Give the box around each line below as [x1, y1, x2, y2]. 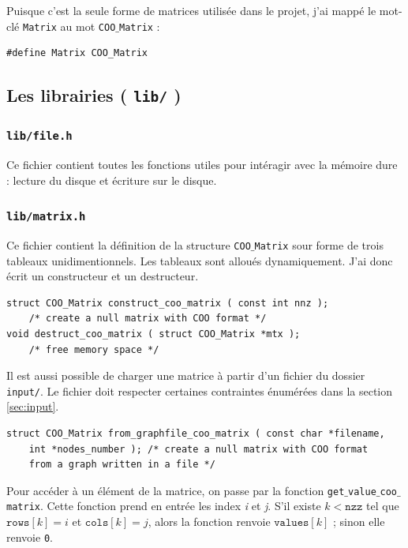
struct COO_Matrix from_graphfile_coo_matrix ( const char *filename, [6, 428, 385, 440]
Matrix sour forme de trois [254, 236, 384, 253]
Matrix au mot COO [23, 17, 116, 34]
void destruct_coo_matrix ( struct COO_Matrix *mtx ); [6, 328, 301, 340]
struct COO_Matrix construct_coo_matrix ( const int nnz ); [6, 297, 329, 309]
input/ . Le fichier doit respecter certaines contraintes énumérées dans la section [6, 382, 393, 399]
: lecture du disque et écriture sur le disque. [6, 171, 217, 188]
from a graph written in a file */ [28, 459, 215, 471]
